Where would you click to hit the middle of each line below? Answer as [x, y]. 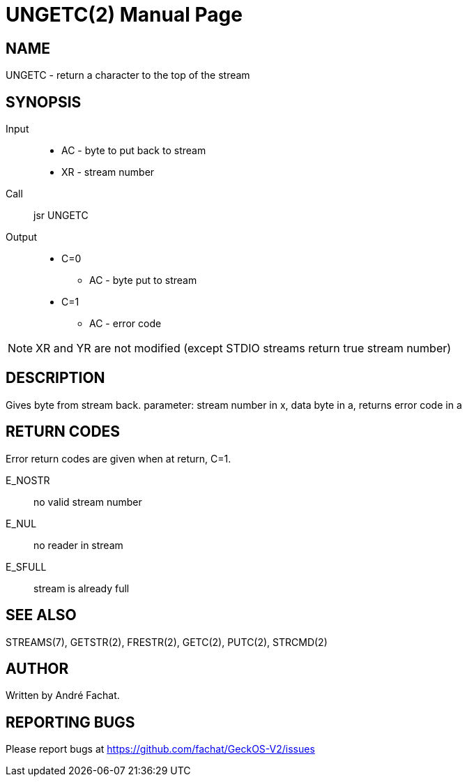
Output [21, 237]
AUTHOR [37, 668]
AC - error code [125, 324]
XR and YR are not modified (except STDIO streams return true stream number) [244, 348]
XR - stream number [108, 172]
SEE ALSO [41, 615]
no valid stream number [88, 502]
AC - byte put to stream [143, 280]
